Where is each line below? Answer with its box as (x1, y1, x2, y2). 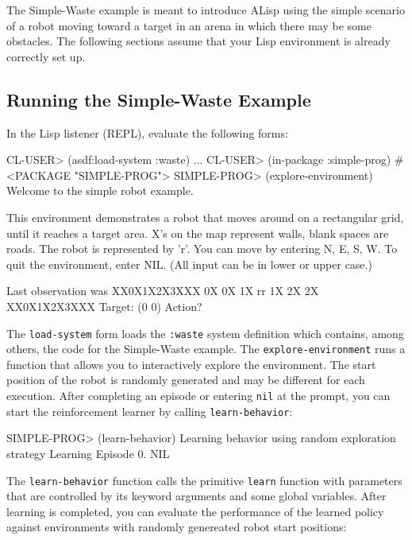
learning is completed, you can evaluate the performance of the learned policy (6, 503, 384, 519)
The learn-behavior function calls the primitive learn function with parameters (6, 472, 402, 488)
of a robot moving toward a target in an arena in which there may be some (6, 17, 372, 33)
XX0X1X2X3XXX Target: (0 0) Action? (6, 297, 202, 314)
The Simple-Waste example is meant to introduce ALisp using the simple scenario (6, 2, 405, 17)
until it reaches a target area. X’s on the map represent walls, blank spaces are (6, 224, 389, 241)
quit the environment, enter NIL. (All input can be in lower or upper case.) (6, 255, 372, 272)
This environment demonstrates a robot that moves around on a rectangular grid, (6, 208, 404, 225)
